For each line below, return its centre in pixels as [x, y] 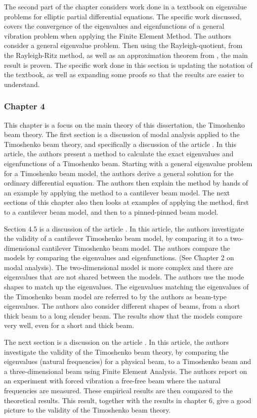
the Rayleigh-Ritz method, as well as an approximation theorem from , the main [126, 55]
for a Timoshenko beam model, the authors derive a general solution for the [119, 173]
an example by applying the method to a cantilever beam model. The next [117, 192]
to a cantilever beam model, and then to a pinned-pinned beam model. [111, 211]
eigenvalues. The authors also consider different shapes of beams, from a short [122, 306]
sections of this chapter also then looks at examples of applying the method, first [127, 202]
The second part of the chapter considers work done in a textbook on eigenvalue [126, 6]
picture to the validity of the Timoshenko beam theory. [87, 410]
